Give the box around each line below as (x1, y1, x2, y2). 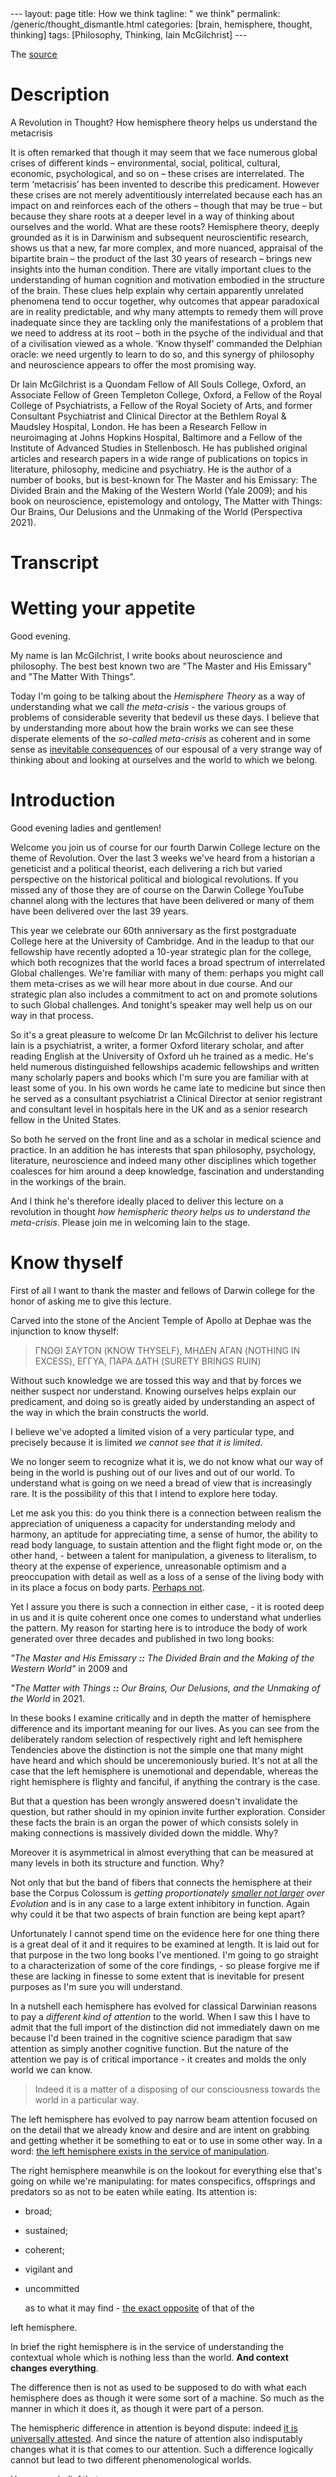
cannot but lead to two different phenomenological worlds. (10, 2453, 252, 2466)
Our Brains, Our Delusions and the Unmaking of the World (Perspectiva (10, 505, 303, 517)
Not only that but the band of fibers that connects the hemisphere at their (10, 1876, 313, 1888)
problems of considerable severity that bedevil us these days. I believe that (10, 712, 320, 724)
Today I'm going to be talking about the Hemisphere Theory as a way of (10, 690, 306, 702)
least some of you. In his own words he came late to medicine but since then (10, 1082, 326, 1094)
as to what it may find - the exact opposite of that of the (24, 2302, 255, 2314)
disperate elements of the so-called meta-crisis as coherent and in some (10, 733, 311, 745)
